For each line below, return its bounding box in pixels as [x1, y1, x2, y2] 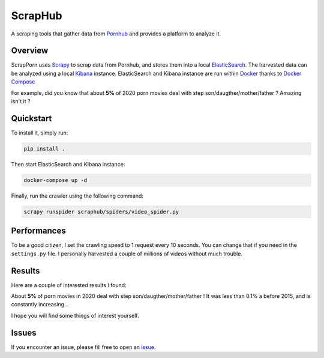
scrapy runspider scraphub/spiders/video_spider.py [23, 208, 179, 215]
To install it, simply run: [11, 129, 68, 136]
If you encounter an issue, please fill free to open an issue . [11, 343, 156, 351]
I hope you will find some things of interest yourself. [11, 312, 139, 319]
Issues [11, 327, 37, 338]
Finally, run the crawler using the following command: [11, 192, 144, 199]
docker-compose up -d [23, 177, 88, 183]
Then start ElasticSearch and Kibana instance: [11, 160, 125, 168]
